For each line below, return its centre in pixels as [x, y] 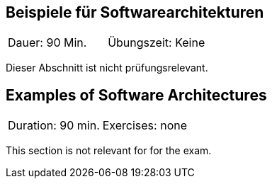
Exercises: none [144, 126]
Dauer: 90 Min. [47, 43]
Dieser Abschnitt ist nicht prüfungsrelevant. [107, 68]
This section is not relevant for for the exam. [109, 151]
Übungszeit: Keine [157, 43]
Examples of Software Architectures [136, 95]
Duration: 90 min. [54, 126]
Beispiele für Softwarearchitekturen [135, 12]
